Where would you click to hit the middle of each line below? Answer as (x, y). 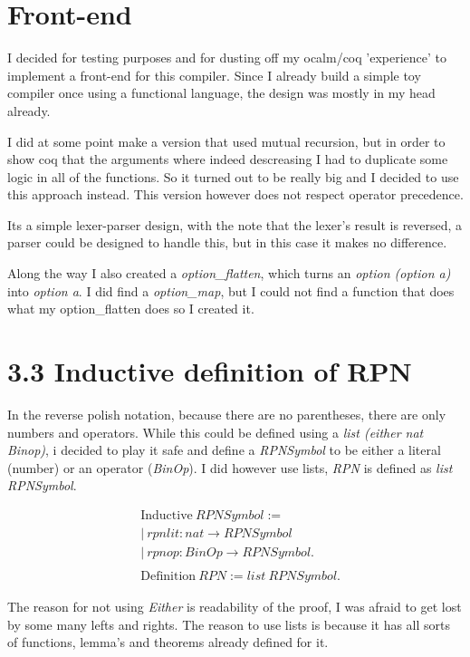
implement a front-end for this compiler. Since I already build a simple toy (214, 75)
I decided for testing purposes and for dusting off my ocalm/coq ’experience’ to (227, 58)
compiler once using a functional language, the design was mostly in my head (221, 93)
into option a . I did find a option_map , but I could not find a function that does (231, 290)
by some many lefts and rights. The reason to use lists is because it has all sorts (229, 624)
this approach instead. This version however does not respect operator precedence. (235, 194)
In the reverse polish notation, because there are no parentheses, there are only (227, 414)
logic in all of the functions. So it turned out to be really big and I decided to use (233, 176)
